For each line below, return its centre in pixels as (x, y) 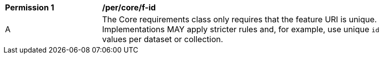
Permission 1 (30, 7)
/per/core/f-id (129, 7)
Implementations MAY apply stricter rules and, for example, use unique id (241, 29)
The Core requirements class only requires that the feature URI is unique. (240, 19)
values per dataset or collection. (163, 39)
